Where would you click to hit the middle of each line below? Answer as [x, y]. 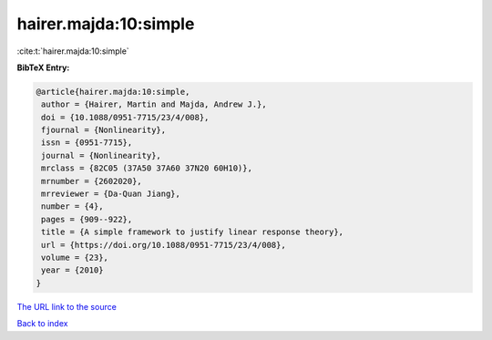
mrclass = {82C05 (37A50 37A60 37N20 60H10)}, [147, 168]
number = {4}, [72, 206]
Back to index [42, 324]
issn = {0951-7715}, [87, 143]
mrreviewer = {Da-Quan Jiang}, [111, 194]
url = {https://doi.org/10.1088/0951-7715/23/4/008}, [164, 245]
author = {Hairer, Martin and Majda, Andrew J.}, [154, 104]
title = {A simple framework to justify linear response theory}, [193, 232]
